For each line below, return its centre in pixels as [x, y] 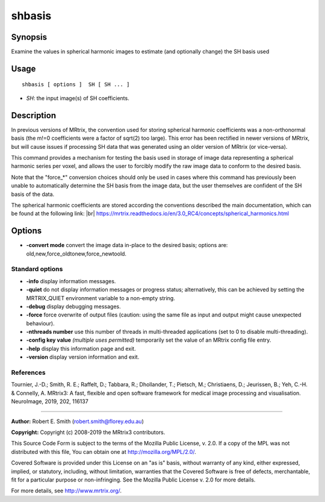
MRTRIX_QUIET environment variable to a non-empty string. [101, 298]
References [28, 372]
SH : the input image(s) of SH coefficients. [78, 98]
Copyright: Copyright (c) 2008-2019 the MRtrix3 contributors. [88, 432]
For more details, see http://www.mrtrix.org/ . [67, 491]
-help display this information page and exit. [81, 348]
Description [34, 115]
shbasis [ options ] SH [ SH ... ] [76, 85]
